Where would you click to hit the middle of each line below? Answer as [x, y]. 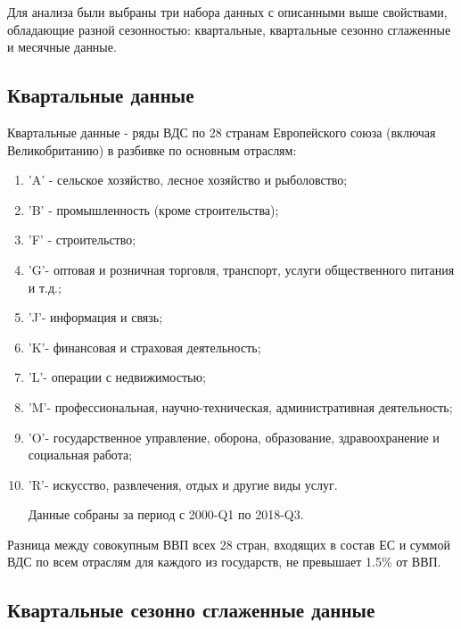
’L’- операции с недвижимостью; [117, 377]
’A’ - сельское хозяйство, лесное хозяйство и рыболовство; [188, 180]
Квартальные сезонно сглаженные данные [191, 610]
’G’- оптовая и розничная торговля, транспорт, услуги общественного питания [241, 269]
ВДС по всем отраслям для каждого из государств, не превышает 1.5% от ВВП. [224, 562]
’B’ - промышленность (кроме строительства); [153, 209]
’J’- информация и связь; [95, 317]
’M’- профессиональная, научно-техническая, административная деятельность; [240, 406]
